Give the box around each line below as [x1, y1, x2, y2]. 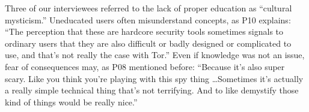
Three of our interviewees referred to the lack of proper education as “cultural [5, 2, 292, 14]
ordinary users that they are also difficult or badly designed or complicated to [5, 37, 292, 49]
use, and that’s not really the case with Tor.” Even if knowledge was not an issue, [5, 49, 305, 61]
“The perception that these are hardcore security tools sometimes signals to [5, 25, 284, 38]
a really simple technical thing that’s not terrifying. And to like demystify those [5, 84, 299, 96]
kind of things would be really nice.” [5, 95, 138, 108]
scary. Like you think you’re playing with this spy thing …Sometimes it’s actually [5, 72, 304, 84]
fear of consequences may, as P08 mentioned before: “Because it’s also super [5, 60, 285, 72]
